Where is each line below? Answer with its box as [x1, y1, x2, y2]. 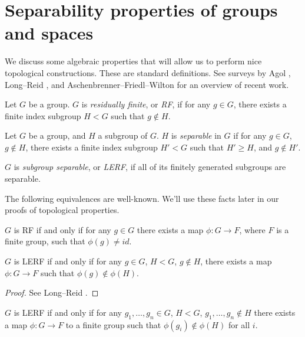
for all [228, 318, 250, 331]
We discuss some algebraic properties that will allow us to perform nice [5, 55, 262, 67]
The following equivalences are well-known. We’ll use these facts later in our [5, 192, 279, 204]
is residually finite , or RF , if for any [81, 98, 211, 110]
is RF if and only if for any [14, 223, 111, 235]
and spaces [5, 21, 94, 45]
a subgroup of [98, 129, 148, 142]
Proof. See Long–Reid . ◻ [5, 286, 99, 299]
